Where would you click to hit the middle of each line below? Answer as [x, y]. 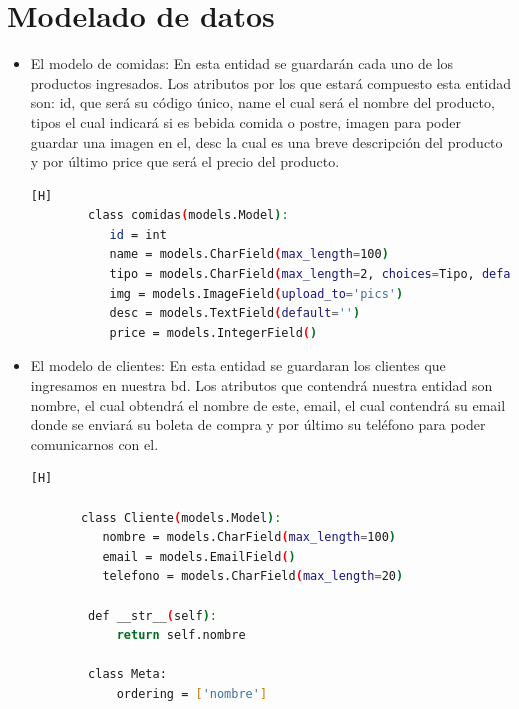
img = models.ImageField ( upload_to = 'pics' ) [256, 293]
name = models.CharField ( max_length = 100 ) [249, 254]
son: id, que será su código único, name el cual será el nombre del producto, [262, 102]
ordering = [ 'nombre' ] [192, 693]
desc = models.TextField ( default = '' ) [235, 313]
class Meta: [127, 674]
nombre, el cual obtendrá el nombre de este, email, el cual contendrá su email [268, 404]
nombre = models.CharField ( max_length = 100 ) [249, 537]
